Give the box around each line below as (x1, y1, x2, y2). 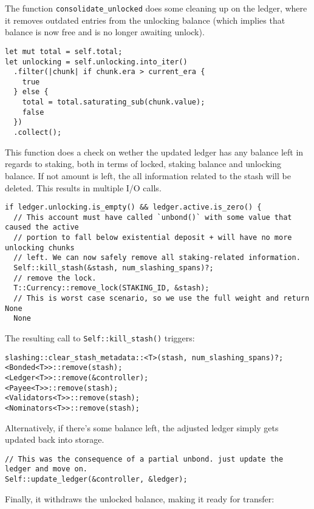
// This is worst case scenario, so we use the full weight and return (13, 294, 310, 303)
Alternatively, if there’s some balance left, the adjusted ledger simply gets (5, 421, 279, 434)
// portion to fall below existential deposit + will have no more (13, 233, 292, 242)
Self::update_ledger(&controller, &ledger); (5, 475, 188, 484)
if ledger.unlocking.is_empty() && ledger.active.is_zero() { (5, 203, 262, 212)
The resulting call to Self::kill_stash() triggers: (5, 332, 195, 344)
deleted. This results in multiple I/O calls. (5, 181, 162, 194)
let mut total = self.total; (5, 47, 123, 56)
